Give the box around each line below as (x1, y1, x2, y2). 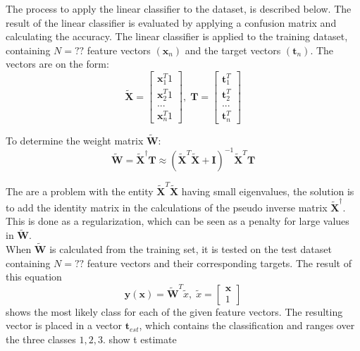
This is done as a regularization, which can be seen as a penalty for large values (6, 214, 349, 228)
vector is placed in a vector (6, 318, 123, 333)
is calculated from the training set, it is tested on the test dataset (49, 242, 332, 257)
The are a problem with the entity (6, 183, 154, 198)
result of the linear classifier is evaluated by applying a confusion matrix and (6, 15, 337, 30)
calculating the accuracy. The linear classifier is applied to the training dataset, (6, 29, 348, 44)
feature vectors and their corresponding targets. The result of (87, 255, 352, 270)
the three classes (6, 331, 76, 346)
